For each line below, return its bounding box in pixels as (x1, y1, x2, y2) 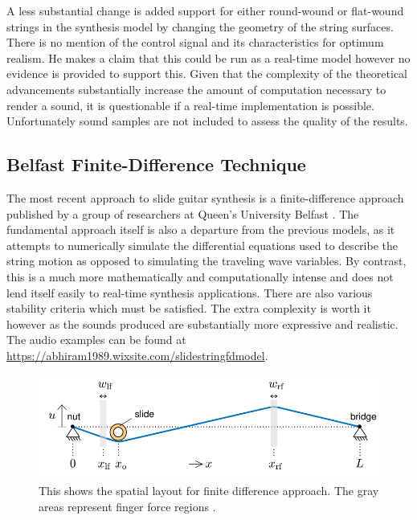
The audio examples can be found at (6, 331, 186, 348)
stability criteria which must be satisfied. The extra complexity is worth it (6, 300, 371, 317)
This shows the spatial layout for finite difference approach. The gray (39, 482, 379, 499)
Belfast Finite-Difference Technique (6, 152, 306, 177)
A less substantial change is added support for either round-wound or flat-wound (6, 2, 404, 18)
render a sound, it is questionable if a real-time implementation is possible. (6, 96, 374, 113)
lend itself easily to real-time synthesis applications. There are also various (6, 284, 373, 301)
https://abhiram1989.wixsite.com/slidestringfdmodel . (6, 346, 268, 363)
